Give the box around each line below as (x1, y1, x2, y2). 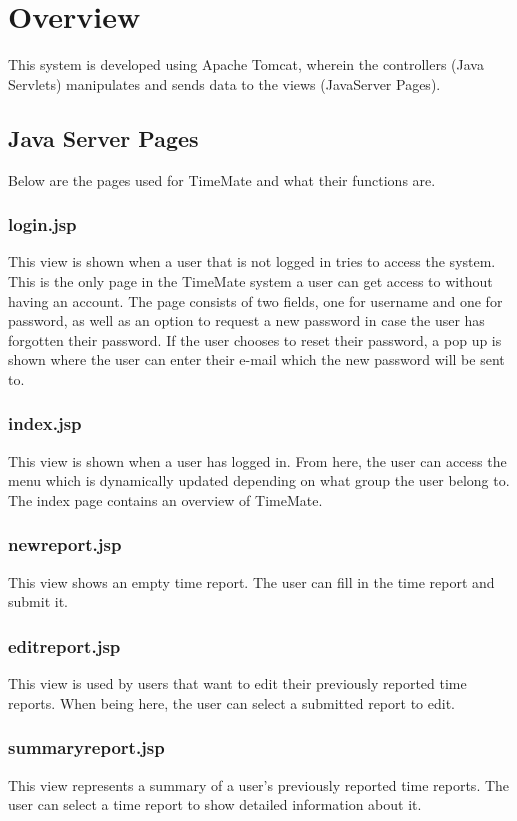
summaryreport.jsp (8, 735, 165, 760)
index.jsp (8, 411, 82, 436)
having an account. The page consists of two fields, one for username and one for (8, 290, 503, 311)
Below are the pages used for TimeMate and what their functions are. (8, 169, 436, 190)
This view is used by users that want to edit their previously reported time (8, 673, 467, 694)
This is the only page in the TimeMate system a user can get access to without (8, 270, 493, 291)
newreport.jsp (8, 532, 122, 557)
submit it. (8, 591, 68, 612)
